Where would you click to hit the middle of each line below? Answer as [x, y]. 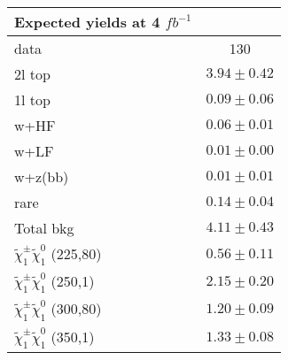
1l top [32, 100]
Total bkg [44, 228]
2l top [32, 74]
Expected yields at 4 [87, 22]
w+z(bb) [42, 176]
